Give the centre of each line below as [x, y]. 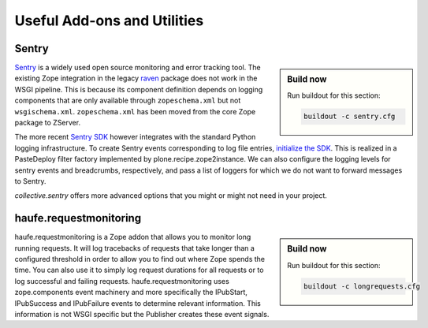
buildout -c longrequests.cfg [362, 286]
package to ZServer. [48, 123]
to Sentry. [30, 181]
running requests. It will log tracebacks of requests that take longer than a [135, 248]
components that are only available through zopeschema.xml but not [128, 101]
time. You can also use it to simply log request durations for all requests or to [139, 270]
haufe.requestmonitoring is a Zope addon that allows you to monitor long [133, 237]
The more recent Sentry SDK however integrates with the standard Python [135, 137]
